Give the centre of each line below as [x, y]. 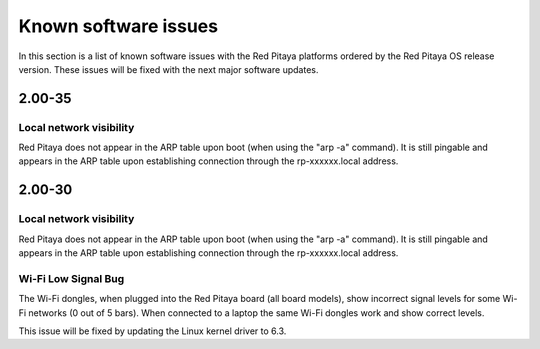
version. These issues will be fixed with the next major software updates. [168, 69]
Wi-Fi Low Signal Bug [71, 278]
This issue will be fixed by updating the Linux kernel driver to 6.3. [152, 331]
